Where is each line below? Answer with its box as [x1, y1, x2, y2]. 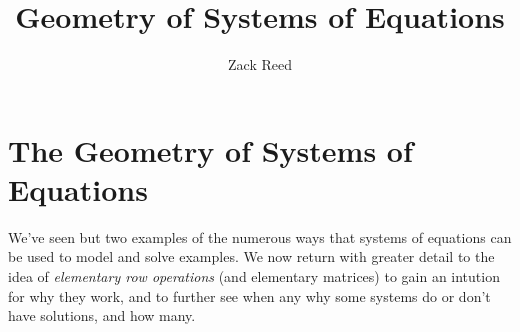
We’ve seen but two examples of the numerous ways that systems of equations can [8, 226, 512, 247]
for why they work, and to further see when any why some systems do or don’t [8, 285, 491, 306]
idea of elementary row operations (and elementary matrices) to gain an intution [8, 266, 500, 287]
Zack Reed [228, 54, 292, 75]
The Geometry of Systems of [8, 129, 413, 170]
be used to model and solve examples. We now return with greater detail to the [8, 246, 495, 267]
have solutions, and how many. [8, 305, 196, 326]
